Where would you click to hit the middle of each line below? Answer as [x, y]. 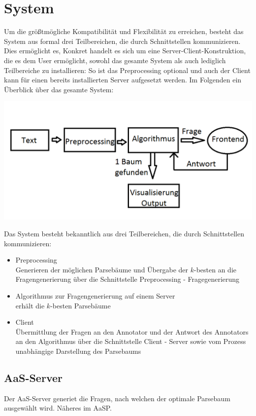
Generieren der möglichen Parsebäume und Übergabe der [102, 269]
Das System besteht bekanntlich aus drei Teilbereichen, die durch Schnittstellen [124, 234]
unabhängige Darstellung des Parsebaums [78, 351]
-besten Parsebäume [80, 305]
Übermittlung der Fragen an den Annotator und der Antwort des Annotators [132, 331]
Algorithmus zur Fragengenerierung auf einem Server [95, 296]
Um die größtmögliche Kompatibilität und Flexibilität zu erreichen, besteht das [124, 31]
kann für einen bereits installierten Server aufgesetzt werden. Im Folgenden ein [123, 80]
